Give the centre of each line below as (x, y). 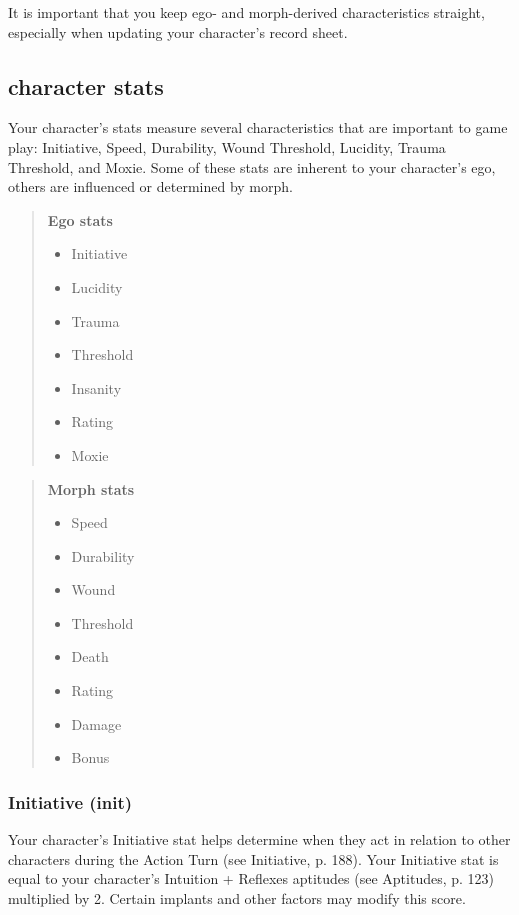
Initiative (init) (70, 801)
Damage (96, 723)
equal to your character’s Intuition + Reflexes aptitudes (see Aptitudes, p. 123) (251, 878)
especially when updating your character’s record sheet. (178, 31)
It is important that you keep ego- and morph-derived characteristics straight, (246, 12)
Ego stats (80, 219)
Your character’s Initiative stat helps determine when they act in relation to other (259, 839)
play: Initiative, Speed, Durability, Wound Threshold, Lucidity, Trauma (227, 146)
